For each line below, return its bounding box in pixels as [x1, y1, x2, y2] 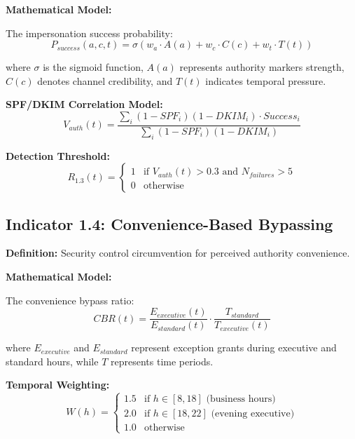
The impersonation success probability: [6, 25, 173, 40]
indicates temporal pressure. [205, 73, 326, 88]
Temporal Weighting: [6, 377, 110, 392]
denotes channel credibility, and [37, 73, 173, 88]
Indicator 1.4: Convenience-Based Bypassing [6, 212, 333, 234]
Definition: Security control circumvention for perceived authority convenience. [6, 245, 350, 260]
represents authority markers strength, [179, 60, 344, 74]
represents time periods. [111, 353, 214, 368]
